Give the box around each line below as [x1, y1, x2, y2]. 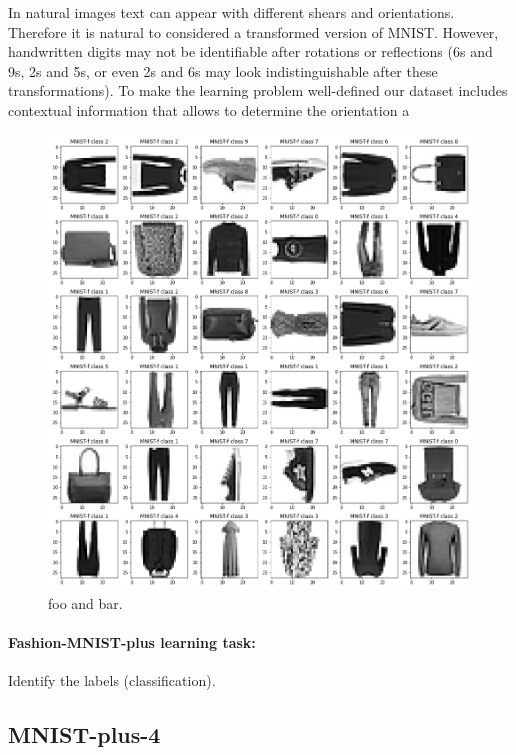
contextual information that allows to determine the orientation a [8, 99, 410, 120]
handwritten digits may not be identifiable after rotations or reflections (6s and [8, 41, 493, 62]
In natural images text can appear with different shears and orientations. [8, 2, 455, 22]
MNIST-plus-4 [8, 719, 161, 750]
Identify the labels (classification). [8, 670, 216, 691]
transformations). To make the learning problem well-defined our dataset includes [8, 80, 508, 101]
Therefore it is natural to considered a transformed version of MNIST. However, [8, 21, 499, 42]
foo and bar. [48, 592, 123, 613]
